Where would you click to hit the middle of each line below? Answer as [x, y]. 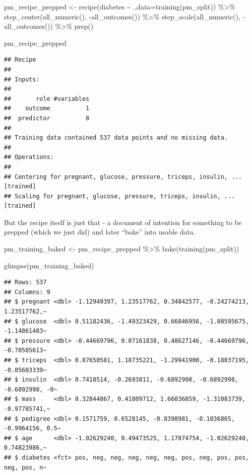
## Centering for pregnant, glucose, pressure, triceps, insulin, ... [123, 177]
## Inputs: [22, 79]
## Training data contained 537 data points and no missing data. [116, 138]
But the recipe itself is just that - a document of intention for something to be [123, 222]
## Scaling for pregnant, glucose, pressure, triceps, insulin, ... [120, 196]
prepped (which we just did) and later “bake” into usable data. [100, 232]
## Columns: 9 [27, 292]
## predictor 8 [47, 118]
